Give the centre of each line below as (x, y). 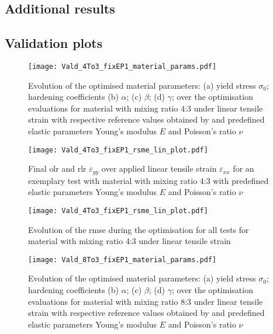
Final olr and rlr (57, 168)
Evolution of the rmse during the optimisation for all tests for (139, 229)
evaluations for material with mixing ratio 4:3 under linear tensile (146, 108)
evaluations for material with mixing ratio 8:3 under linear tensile (146, 301)
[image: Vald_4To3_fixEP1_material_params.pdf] (122, 66)
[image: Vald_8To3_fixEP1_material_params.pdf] (122, 260)
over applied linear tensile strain (159, 168)
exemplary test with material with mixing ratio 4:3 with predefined (148, 180)
